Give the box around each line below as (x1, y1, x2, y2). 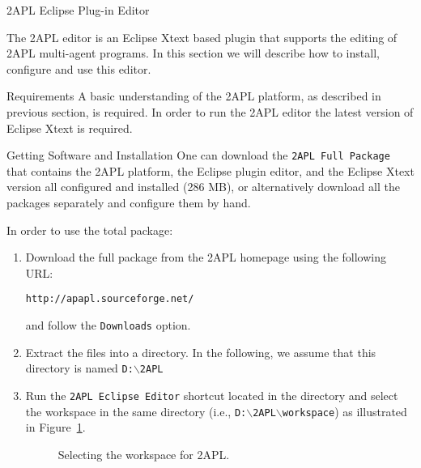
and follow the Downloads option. (25, 317, 191, 334)
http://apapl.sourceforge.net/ (25, 293, 194, 305)
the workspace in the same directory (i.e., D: (25, 402, 247, 419)
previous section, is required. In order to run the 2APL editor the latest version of (6, 103, 414, 120)
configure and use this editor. (6, 60, 151, 77)
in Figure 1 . (25, 419, 86, 436)
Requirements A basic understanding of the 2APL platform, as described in (6, 87, 381, 104)
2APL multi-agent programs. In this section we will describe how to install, (6, 45, 380, 62)
